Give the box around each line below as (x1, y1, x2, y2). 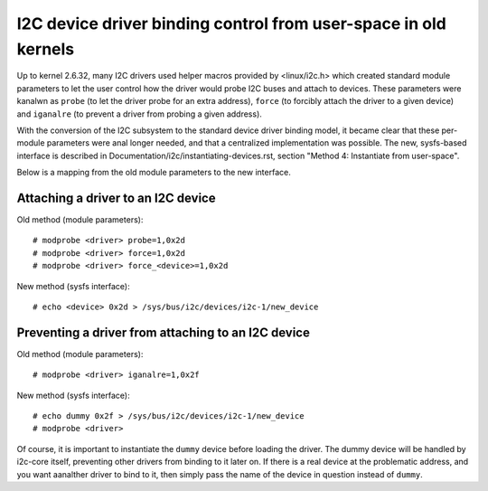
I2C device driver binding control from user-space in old (16, 14, 446, 33)
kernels (16, 39, 75, 59)
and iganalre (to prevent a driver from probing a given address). (16, 109, 262, 119)
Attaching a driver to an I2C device (16, 190, 216, 205)
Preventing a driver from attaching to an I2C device (16, 325, 311, 340)
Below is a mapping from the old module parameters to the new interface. (16, 167, 291, 178)
